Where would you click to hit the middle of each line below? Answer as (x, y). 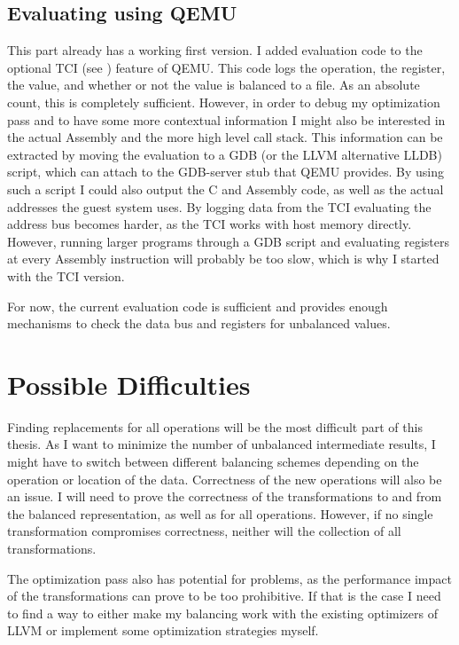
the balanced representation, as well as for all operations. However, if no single (220, 513)
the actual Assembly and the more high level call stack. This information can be (225, 137)
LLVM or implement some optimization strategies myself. (163, 630)
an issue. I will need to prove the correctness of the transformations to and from (225, 496)
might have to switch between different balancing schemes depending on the (213, 462)
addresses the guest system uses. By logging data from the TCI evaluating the (219, 206)
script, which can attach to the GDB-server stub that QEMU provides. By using (226, 172)
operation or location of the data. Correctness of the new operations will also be (225, 479)
